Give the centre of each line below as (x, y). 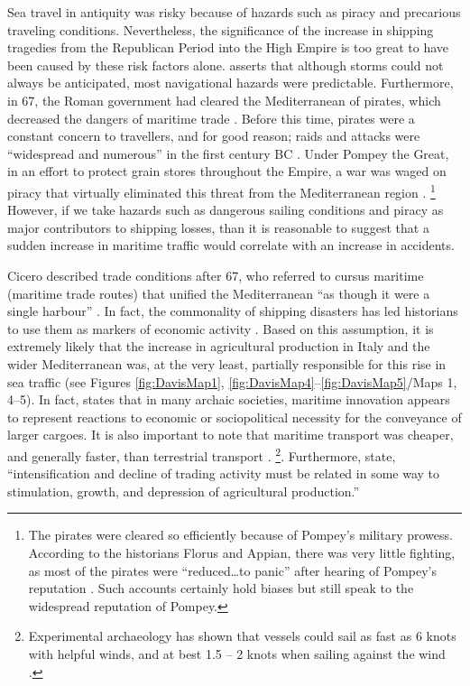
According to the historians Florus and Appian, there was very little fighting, (242, 552)
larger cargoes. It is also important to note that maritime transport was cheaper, (230, 435)
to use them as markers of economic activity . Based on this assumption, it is (221, 328)
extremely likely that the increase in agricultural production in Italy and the (219, 346)
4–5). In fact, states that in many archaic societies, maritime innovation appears (229, 399)
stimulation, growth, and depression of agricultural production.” (184, 491)
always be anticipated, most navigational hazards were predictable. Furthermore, (230, 83)
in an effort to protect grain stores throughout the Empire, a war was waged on (227, 171)
